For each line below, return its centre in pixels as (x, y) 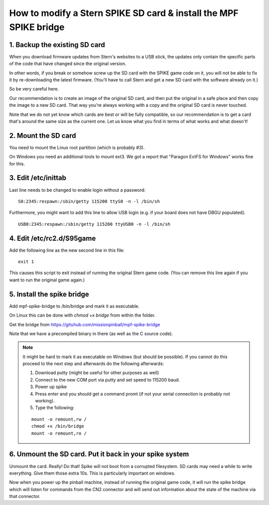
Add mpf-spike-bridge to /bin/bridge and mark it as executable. (74, 306)
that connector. (25, 497)
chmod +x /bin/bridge (58, 426)
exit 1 (26, 262)
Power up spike (51, 387)
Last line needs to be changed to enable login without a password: (77, 190)
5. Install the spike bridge (49, 294)
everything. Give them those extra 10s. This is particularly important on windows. (92, 473)
